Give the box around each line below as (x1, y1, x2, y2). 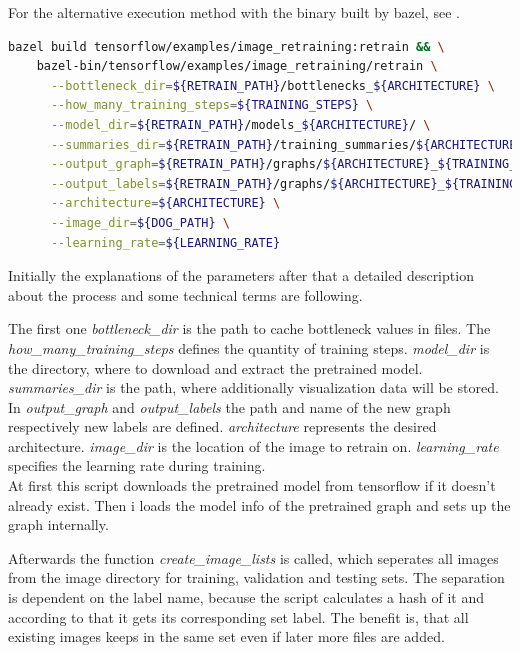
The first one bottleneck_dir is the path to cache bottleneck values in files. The (8, 318, 491, 339)
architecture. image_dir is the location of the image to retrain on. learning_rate (8, 435, 499, 456)
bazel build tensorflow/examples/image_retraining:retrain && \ (8, 39, 445, 54)
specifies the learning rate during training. (8, 455, 266, 476)
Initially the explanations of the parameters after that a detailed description (8, 265, 474, 286)
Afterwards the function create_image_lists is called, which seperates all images (8, 547, 499, 568)
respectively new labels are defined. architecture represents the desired (8, 416, 437, 437)
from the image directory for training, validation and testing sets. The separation (8, 567, 505, 588)
